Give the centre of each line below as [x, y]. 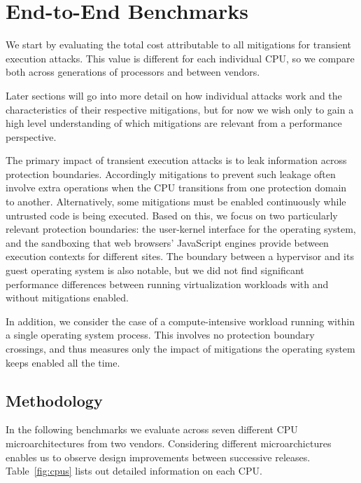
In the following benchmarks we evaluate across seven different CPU [152, 429]
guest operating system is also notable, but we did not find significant [155, 270]
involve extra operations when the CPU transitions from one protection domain [176, 188]
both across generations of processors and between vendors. [133, 72]
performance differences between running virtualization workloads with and [167, 284]
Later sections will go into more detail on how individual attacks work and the [174, 95]
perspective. [31, 136]
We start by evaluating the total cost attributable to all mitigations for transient [178, 45]
